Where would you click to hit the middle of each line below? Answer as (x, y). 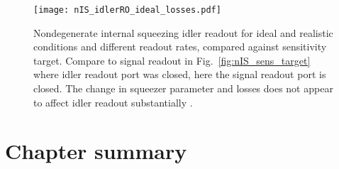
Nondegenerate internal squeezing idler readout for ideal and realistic (183, 32)
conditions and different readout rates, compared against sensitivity (180, 47)
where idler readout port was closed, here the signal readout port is (180, 74)
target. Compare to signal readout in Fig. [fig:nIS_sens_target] (172, 60)
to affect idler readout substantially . (113, 102)
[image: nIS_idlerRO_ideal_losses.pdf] (127, 10)
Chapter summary (96, 151)
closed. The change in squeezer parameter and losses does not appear (183, 88)
